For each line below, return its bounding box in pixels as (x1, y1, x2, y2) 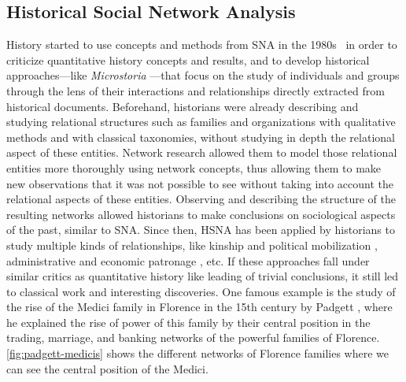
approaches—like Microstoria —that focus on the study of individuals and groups (6, 67, 400, 83)
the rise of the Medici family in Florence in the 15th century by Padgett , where (6, 299, 393, 315)
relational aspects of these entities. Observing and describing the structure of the (6, 191, 397, 207)
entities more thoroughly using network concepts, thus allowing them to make (6, 159, 382, 176)
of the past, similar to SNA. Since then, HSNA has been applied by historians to (6, 221, 395, 238)
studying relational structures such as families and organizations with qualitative (6, 113, 396, 130)
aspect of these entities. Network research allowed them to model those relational (6, 144, 397, 161)
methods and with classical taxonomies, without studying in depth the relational (6, 128, 395, 145)
